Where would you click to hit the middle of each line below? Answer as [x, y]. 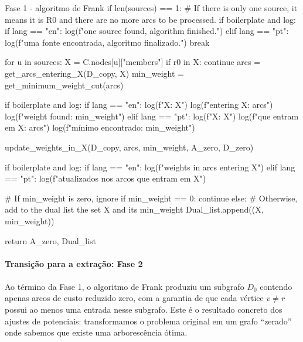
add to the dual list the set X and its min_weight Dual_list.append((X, [134, 209]
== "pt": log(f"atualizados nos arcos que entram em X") [105, 178]
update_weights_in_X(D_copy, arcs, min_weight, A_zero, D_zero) [129, 147]
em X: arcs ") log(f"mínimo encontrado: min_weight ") [100, 127]
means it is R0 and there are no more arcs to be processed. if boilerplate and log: [150, 19]
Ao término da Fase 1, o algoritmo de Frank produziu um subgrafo [125, 286]
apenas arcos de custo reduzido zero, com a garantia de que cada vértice [134, 298]
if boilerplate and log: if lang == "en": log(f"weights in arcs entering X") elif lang [150, 167]
